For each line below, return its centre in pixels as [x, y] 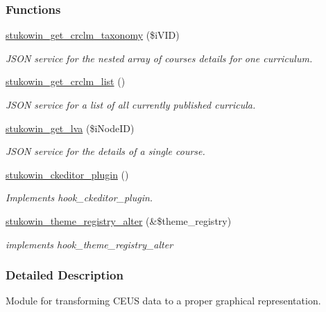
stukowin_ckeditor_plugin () [67, 174]
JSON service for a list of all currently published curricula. [131, 104]
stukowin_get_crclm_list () [66, 81]
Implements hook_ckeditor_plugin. [79, 198]
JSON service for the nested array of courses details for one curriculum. [159, 58]
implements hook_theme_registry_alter [89, 244]
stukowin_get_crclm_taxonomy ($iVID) [93, 35]
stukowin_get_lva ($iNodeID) [70, 128]
